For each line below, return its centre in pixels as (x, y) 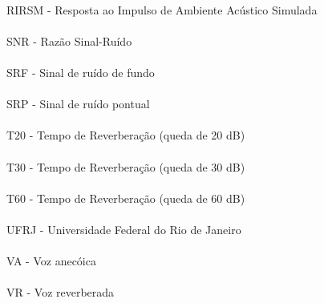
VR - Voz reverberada (61, 292)
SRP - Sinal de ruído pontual (78, 104)
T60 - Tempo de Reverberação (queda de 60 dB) (126, 198)
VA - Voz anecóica (51, 261)
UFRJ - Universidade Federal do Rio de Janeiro (124, 229)
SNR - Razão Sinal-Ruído (69, 40)
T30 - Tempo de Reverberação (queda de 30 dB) (126, 166)
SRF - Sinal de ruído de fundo (81, 72)
